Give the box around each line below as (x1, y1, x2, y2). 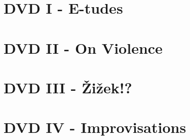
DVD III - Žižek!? (4, 77, 132, 97)
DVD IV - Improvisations (4, 117, 186, 137)
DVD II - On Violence (4, 37, 163, 58)
